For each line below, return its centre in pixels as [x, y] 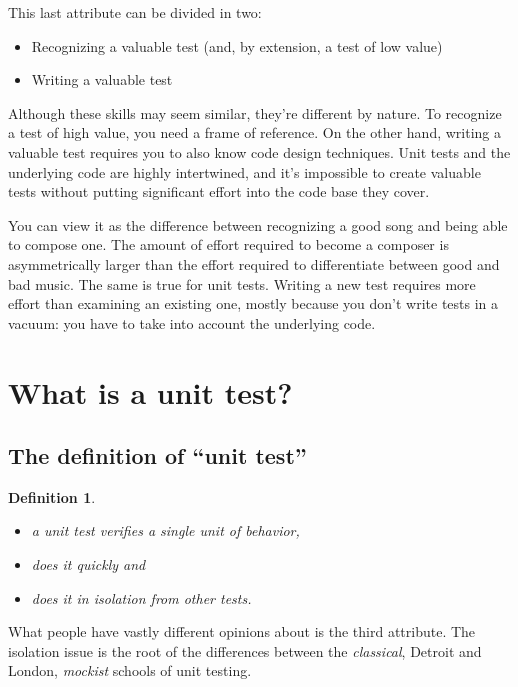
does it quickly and [88, 564]
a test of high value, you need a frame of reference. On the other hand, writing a [254, 132]
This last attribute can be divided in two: [135, 12]
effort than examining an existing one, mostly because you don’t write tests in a [253, 303]
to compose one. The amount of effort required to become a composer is [228, 244]
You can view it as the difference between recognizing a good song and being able [258, 224]
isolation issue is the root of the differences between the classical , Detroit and [245, 650]
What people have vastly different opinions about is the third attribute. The [242, 631]
